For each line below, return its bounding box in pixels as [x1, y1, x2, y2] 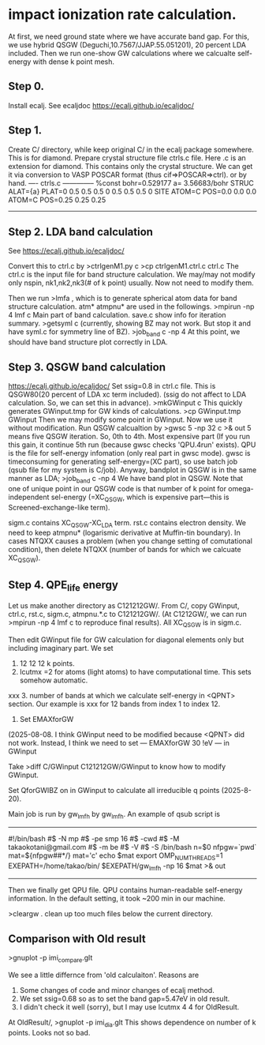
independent [8, 492, 50, 502]
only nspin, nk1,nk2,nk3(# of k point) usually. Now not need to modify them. [8, 278, 254, 288]
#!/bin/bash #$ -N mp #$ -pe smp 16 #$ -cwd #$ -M [8, 833, 180, 843]
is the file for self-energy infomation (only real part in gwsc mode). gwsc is [8, 448, 251, 457]
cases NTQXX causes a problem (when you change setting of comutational [8, 536, 252, 546]
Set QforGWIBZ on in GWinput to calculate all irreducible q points [8, 785, 220, 795]
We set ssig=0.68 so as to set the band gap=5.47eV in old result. [19, 994, 230, 1003]
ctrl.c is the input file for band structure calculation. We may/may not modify [8, 270, 256, 280]
